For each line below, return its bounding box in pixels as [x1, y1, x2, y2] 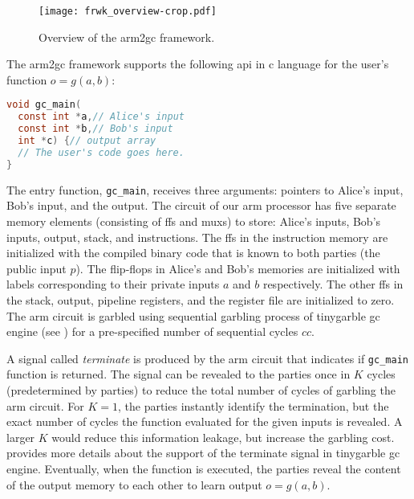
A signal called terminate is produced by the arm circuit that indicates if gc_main [6, 350, 408, 366]
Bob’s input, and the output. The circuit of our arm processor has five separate [6, 197, 396, 214]
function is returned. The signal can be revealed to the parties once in [6, 366, 351, 382]
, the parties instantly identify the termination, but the [117, 397, 389, 414]
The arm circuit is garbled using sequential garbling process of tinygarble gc [6, 307, 380, 324]
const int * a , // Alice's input [18, 111, 185, 123]
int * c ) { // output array [18, 135, 156, 147]
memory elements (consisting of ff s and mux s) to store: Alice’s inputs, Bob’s [6, 212, 381, 229]
